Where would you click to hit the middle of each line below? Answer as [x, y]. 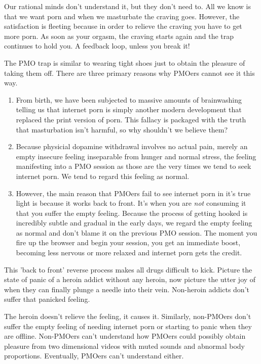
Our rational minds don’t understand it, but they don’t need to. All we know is [127, 6]
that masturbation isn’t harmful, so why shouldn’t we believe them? [122, 129]
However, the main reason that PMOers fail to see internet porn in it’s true [133, 193]
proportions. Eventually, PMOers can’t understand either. [94, 356]
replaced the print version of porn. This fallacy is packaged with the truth [131, 119]
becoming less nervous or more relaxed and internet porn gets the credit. [129, 253]
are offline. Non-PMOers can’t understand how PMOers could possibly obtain [125, 336]
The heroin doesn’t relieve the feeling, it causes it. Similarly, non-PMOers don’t [128, 316]
